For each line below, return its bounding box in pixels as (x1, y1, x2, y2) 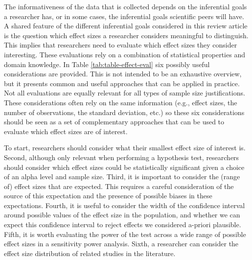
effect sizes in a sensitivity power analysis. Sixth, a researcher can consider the (4, 238, 239, 249)
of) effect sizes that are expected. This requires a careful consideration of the (4, 181, 234, 191)
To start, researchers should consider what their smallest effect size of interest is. (4, 142, 246, 153)
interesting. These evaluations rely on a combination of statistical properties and (4, 49, 245, 59)
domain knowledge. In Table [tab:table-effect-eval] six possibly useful (4, 59, 210, 69)
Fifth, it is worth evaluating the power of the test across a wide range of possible (4, 229, 246, 239)
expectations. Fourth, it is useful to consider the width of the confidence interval (4, 200, 245, 210)
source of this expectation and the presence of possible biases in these (4, 190, 212, 201)
